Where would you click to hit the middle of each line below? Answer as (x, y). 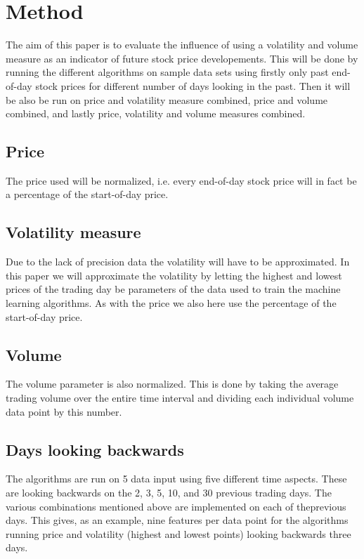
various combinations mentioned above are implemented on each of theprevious (176, 506)
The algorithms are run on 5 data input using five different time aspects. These (176, 479)
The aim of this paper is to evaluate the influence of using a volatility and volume (182, 45)
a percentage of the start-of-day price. (87, 194)
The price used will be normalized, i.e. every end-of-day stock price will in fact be (181, 180)
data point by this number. (64, 411)
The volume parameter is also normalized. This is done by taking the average (172, 384)
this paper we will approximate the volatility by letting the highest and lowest (174, 275)
